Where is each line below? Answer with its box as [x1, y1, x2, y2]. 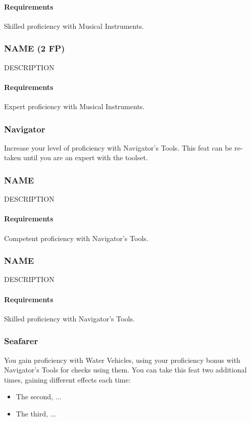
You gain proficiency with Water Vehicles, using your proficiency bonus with [4, 354, 240, 365]
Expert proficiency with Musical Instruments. [4, 101, 145, 111]
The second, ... [16, 391, 62, 402]
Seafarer [4, 335, 38, 347]
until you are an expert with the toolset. [23, 152, 148, 163]
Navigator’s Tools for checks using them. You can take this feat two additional [4, 364, 247, 375]
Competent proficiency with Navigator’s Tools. [4, 232, 148, 243]
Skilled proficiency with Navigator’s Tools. [4, 313, 135, 323]
